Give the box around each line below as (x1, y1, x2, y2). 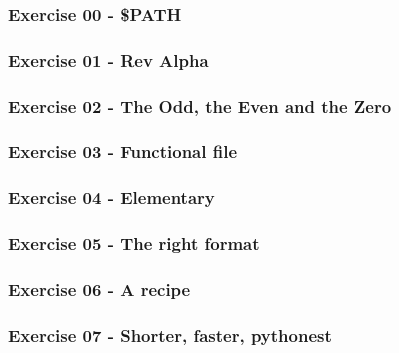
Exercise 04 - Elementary (8, 185, 215, 210)
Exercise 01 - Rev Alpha (8, 47, 209, 72)
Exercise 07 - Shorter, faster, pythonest (8, 322, 332, 347)
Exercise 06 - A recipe (8, 276, 191, 301)
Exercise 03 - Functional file (8, 139, 238, 164)
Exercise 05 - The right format (8, 231, 260, 256)
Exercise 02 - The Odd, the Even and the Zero (8, 93, 392, 118)
